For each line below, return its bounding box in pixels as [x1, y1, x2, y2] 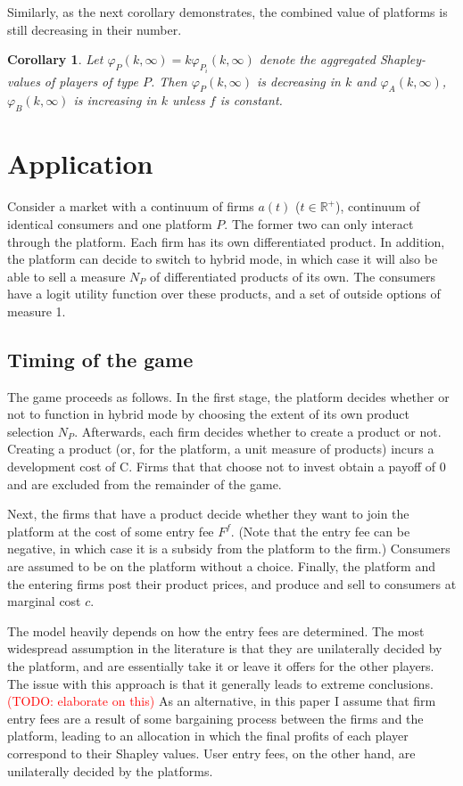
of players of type [44, 71, 138, 90]
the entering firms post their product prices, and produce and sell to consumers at [7, 574, 457, 593]
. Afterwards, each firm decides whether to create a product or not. [74, 422, 442, 440]
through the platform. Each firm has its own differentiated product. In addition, [7, 232, 445, 250]
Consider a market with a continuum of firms [7, 197, 254, 216]
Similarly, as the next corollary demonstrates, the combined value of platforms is [7, 3, 448, 20]
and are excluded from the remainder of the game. [7, 474, 282, 493]
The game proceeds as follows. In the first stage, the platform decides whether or [7, 387, 450, 405]
